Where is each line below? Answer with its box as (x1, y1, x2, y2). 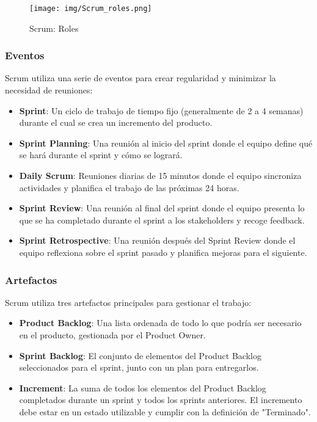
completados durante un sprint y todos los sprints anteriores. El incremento (19, 393, 302, 406)
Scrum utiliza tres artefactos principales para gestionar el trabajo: (5, 296, 252, 308)
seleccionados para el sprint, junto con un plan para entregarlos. (19, 361, 259, 374)
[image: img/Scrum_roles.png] (29, 4, 152, 13)
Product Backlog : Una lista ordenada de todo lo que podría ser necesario (19, 316, 302, 329)
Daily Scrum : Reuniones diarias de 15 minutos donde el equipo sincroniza (19, 169, 302, 182)
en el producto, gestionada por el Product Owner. (19, 329, 206, 341)
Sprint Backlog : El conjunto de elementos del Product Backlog (19, 349, 261, 362)
